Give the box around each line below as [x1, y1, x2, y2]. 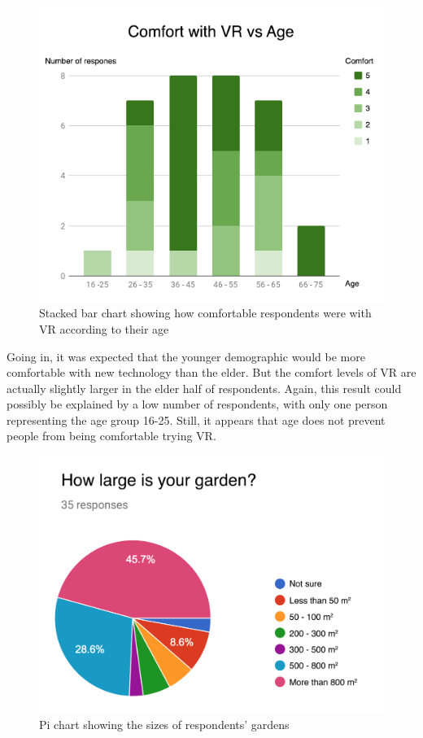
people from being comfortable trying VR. [7, 427, 216, 444]
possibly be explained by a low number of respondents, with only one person [7, 395, 388, 413]
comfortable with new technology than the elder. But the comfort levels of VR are [7, 364, 416, 381]
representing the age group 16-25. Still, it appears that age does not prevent [7, 411, 386, 428]
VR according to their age [39, 320, 169, 337]
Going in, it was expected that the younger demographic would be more [7, 347, 365, 365]
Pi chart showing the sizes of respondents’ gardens [39, 716, 290, 733]
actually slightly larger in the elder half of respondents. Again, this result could [7, 379, 402, 396]
